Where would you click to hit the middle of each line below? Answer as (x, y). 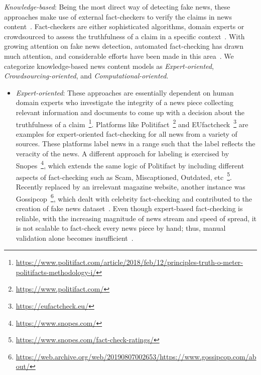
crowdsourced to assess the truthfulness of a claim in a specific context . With (124, 36)
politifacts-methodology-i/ (56, 272)
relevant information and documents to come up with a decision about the (130, 112)
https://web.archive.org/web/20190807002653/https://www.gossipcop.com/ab (136, 356)
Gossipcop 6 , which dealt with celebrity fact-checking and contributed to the (134, 198)
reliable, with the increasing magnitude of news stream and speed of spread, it (136, 218)
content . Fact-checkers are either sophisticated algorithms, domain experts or (124, 26)
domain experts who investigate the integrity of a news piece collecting (124, 102)
